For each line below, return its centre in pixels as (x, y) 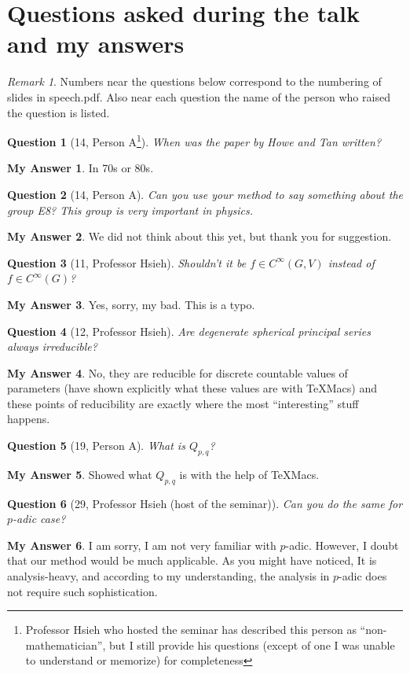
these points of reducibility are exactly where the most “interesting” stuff (183, 403)
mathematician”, (66, 645)
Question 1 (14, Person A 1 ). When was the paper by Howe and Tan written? (194, 140)
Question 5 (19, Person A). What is (96, 446)
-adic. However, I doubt (342, 545)
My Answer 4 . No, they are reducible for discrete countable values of (178, 372)
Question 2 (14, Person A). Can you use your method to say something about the (205, 194)
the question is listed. (59, 112)
